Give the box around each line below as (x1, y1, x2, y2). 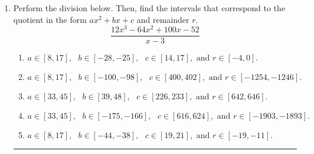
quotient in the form (13, 13, 87, 25)
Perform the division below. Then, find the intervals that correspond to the (13, 2, 286, 14)
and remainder (136, 13, 189, 25)
